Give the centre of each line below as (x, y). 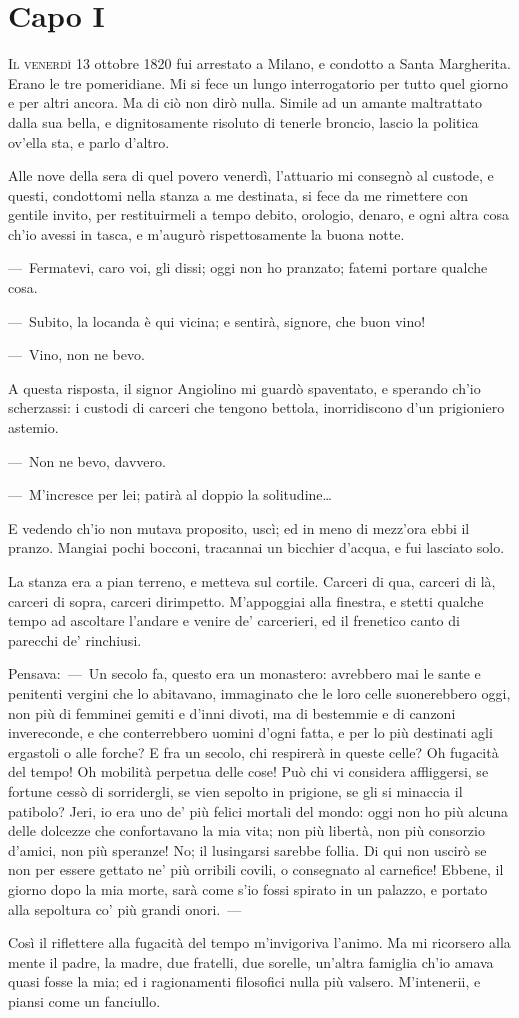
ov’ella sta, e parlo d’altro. (89, 141)
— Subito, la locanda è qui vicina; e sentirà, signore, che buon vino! (217, 320)
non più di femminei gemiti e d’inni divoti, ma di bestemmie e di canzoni (232, 712)
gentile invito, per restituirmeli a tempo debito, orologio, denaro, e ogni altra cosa (258, 214)
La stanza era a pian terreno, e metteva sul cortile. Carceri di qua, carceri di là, (252, 581)
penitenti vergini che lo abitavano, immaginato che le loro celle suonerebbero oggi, (259, 692)
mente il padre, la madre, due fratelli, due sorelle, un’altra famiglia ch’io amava (251, 961)
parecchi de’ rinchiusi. (75, 639)
